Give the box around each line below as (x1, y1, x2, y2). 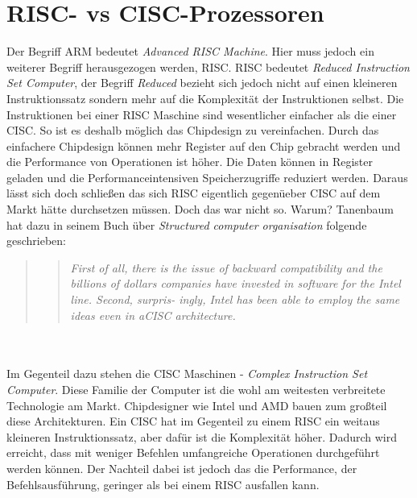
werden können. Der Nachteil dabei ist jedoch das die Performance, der (6, 459, 357, 476)
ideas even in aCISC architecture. (70, 306, 236, 323)
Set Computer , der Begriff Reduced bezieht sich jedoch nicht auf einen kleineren (6, 74, 398, 91)
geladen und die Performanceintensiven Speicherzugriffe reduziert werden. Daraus (6, 168, 408, 185)
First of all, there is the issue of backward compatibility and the (70, 259, 382, 276)
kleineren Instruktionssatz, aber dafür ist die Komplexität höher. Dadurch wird (6, 428, 397, 445)
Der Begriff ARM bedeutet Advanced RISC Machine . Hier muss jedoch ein (6, 43, 374, 60)
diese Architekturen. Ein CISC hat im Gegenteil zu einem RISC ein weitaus (6, 413, 380, 430)
